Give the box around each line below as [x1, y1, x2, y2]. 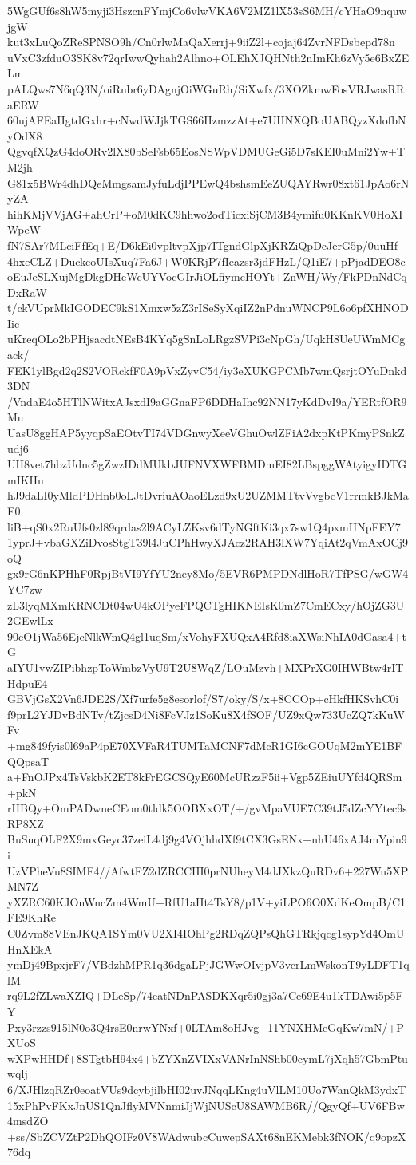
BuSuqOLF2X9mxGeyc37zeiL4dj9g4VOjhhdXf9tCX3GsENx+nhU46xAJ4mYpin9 [7, 831, 407, 847]
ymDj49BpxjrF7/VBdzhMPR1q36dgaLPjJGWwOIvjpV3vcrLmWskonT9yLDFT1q [7, 956, 410, 973]
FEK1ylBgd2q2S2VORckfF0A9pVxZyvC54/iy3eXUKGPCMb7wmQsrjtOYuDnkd [7, 361, 407, 378]
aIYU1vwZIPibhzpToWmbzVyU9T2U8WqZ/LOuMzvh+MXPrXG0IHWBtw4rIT [7, 658, 404, 675]
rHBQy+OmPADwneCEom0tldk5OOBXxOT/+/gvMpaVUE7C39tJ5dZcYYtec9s [7, 800, 407, 816]
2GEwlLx [7, 612, 53, 629]
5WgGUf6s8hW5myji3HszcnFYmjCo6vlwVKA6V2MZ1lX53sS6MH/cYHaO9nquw [7, 2, 407, 18]
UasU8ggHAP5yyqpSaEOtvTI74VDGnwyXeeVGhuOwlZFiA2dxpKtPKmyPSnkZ [7, 425, 405, 441]
